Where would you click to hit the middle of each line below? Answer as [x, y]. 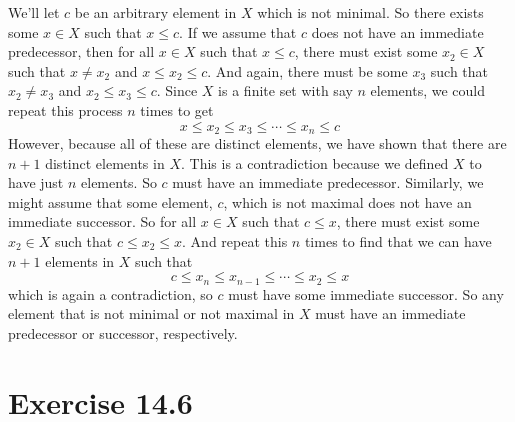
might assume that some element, [110, 201]
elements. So [119, 182]
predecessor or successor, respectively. [123, 332]
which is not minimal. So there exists [370, 12]
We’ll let [34, 12]
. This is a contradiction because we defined [314, 162]
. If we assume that [238, 31]
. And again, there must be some [307, 70]
